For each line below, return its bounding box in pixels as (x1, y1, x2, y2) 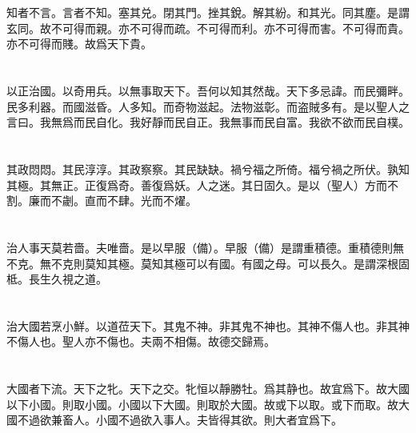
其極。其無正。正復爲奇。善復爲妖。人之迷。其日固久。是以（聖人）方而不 (6, 176, 398, 193)
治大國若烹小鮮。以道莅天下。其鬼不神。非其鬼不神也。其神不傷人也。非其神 (6, 317, 410, 334)
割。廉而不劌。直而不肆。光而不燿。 (6, 192, 197, 209)
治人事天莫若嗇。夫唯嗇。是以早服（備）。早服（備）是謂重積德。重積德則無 (6, 239, 404, 255)
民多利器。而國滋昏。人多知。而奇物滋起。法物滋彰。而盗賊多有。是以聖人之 (6, 98, 410, 114)
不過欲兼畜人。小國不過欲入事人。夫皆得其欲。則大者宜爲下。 (17, 411, 342, 428)
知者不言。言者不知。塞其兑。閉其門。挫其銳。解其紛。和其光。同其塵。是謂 (6, 4, 410, 20)
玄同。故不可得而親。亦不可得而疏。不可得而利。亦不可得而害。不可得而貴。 (6, 19, 410, 36)
